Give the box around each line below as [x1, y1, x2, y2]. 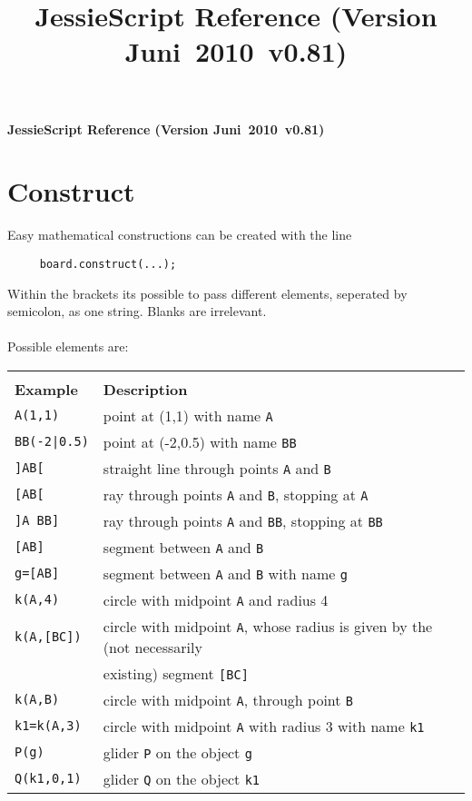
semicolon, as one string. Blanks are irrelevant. [7, 302, 267, 321]
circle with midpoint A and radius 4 [103, 588, 329, 610]
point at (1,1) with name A [103, 404, 273, 426]
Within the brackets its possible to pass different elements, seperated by [7, 283, 408, 302]
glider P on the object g [103, 741, 252, 763]
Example [15, 378, 78, 400]
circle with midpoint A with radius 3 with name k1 [103, 715, 425, 737]
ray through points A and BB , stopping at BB [103, 509, 383, 531]
